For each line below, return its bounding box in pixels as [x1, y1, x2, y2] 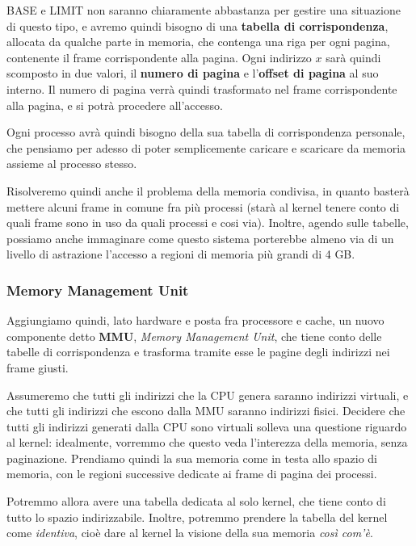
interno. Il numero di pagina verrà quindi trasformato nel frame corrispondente [6, 80, 397, 97]
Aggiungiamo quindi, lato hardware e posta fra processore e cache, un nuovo [6, 312, 384, 329]
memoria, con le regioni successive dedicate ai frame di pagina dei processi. [6, 465, 377, 482]
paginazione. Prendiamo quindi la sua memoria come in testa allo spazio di [6, 449, 378, 466]
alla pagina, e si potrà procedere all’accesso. [6, 96, 223, 113]
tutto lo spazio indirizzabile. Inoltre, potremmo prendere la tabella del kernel [6, 508, 388, 525]
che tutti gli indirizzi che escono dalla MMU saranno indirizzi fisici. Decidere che [6, 402, 405, 419]
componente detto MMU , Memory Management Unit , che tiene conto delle [6, 327, 382, 344]
